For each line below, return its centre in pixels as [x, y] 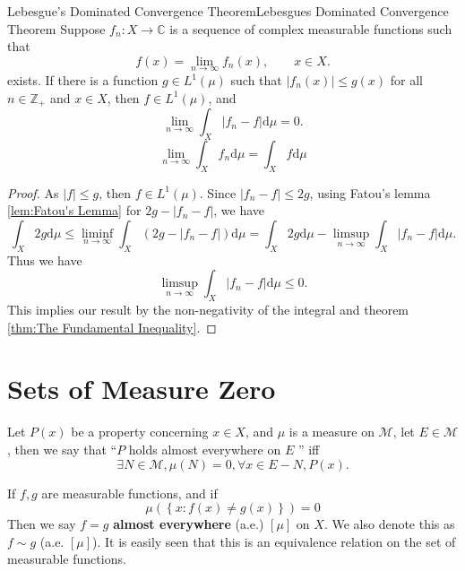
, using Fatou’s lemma [370, 192]
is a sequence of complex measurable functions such [311, 28]
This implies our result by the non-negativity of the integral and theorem [208, 310]
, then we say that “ [62, 449]
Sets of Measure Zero [142, 389]
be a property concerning [140, 432]
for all [406, 80]
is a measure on [332, 432]
